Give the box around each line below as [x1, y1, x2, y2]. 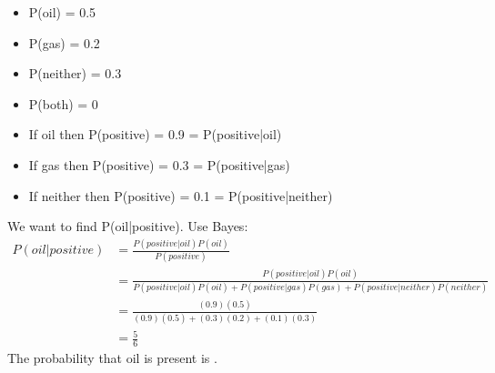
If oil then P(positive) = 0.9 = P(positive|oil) [28, 125, 282, 144]
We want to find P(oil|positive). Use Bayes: [7, 217, 248, 236]
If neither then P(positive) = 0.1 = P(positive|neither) [28, 186, 333, 205]
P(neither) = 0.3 [28, 64, 122, 83]
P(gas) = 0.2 [28, 33, 100, 52]
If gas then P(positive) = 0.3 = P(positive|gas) [28, 155, 290, 174]
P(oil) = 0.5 [28, 3, 96, 21]
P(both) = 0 [28, 94, 98, 113]
